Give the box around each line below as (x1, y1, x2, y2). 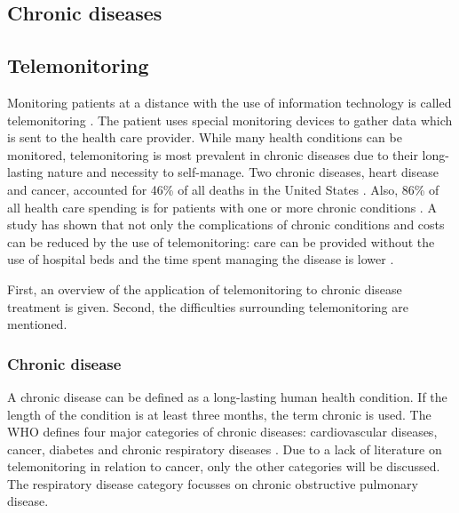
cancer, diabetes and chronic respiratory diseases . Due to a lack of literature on (7, 439, 442, 458)
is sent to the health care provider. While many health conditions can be (7, 128, 402, 147)
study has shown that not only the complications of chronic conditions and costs (7, 215, 445, 234)
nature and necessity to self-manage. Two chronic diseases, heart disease (47, 163, 439, 181)
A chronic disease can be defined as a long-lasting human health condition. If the (7, 387, 447, 405)
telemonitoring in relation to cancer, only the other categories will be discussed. (7, 457, 440, 476)
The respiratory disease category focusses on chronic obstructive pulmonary (7, 474, 418, 493)
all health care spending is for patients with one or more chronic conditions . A (7, 197, 437, 216)
